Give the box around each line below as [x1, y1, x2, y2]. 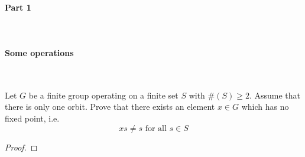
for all [145, 124, 167, 133]
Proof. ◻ [5, 140, 38, 153]
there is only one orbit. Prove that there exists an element [5, 100, 215, 113]
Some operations [5, 46, 74, 58]
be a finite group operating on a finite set [28, 89, 179, 101]
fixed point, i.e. [5, 112, 60, 124]
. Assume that [249, 89, 301, 101]
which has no [241, 100, 289, 113]
